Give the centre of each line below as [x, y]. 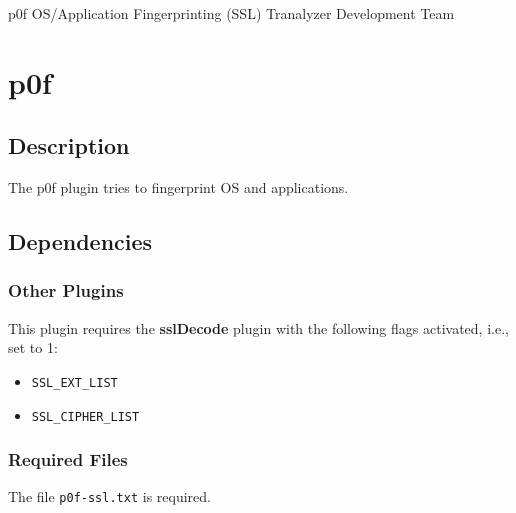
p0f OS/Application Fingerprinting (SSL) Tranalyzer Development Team [231, 13]
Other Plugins [66, 290]
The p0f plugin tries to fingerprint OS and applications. [178, 187]
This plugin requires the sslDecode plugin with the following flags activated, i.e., [258, 327]
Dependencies [80, 241]
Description [69, 145]
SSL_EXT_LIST [74, 382]
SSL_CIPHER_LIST [85, 416]
